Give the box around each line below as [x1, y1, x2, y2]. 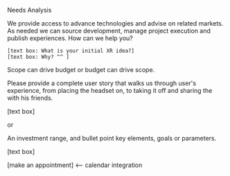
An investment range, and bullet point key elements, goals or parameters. [7, 134, 217, 142]
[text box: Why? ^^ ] [7, 53, 70, 60]
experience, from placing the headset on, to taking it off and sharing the [7, 87, 213, 94]
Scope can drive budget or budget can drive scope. [7, 66, 155, 73]
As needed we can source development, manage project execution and [7, 27, 211, 35]
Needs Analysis [7, 6, 52, 14]
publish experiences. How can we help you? [7, 34, 134, 42]
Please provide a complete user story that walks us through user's [7, 79, 196, 87]
